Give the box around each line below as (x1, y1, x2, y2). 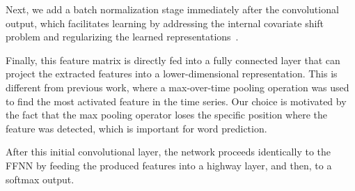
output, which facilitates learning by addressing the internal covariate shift (6, 15, 324, 30)
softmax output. (6, 171, 74, 186)
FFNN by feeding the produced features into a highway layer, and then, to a (6, 158, 332, 172)
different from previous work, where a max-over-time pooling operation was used (6, 79, 349, 94)
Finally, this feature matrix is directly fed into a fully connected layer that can (6, 52, 340, 67)
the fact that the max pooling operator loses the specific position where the (6, 107, 328, 122)
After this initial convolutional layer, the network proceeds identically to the (6, 144, 331, 159)
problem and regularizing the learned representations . (6, 29, 239, 44)
